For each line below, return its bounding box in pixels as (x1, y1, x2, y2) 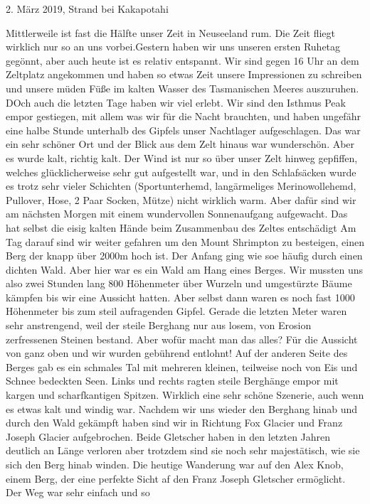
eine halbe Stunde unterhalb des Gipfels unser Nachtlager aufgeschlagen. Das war (6, 122, 361, 137)
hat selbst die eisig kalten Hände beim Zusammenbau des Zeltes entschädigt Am (6, 220, 356, 235)
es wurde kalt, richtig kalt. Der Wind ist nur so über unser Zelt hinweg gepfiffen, (6, 150, 358, 165)
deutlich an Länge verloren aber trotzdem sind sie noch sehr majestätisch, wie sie (6, 443, 360, 458)
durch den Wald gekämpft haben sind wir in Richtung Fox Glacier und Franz (6, 415, 343, 430)
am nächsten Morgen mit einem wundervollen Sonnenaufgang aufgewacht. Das (6, 206, 348, 221)
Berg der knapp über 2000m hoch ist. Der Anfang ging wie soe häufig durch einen (6, 248, 363, 263)
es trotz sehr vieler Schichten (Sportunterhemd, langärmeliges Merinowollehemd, (6, 178, 356, 193)
